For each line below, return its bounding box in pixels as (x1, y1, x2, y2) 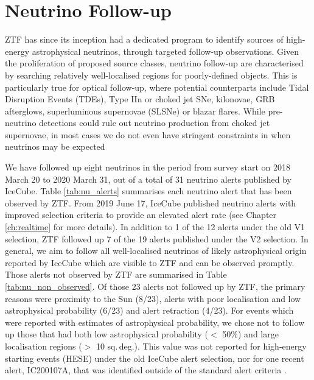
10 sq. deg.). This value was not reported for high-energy (96, 339, 307, 352)
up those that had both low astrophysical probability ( (5, 328, 209, 340)
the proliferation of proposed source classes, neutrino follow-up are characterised (5, 57, 304, 69)
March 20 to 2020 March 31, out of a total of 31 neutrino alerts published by (5, 172, 291, 185)
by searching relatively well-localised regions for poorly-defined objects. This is (5, 68, 298, 81)
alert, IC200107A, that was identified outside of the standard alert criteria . (5, 364, 287, 376)
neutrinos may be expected (5, 140, 105, 153)
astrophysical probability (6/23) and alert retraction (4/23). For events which (5, 304, 294, 317)
